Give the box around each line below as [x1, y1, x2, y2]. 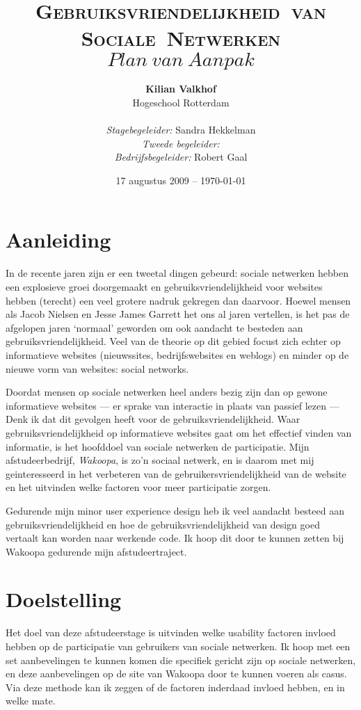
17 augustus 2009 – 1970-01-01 [115, 172, 246, 187]
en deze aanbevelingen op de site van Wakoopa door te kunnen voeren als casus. [6, 666, 347, 681]
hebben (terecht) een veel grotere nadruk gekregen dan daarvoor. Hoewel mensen [6, 293, 351, 307]
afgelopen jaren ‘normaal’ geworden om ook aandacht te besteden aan [6, 320, 303, 334]
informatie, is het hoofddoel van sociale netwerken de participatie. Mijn [6, 439, 310, 453]
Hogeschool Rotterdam [132, 95, 230, 109]
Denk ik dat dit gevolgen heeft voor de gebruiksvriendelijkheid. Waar [6, 412, 300, 426]
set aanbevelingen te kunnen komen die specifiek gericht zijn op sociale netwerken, [6, 652, 356, 667]
